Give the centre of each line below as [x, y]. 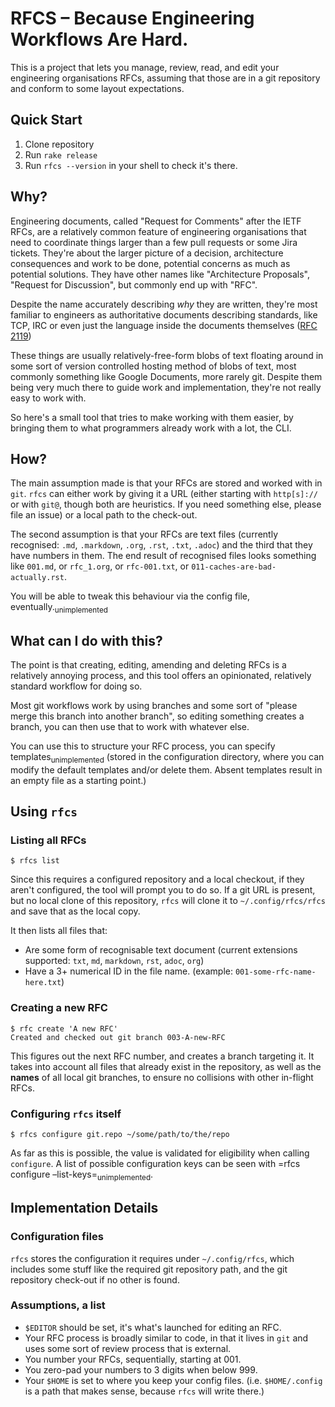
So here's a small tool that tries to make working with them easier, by [152, 417]
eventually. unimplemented [59, 608]
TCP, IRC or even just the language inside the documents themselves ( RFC [164, 325]
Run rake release [61, 154]
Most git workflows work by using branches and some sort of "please [154, 705]
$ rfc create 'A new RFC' [64, 1028]
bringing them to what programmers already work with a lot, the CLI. [151, 428]
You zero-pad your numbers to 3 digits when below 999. [141, 1369]
